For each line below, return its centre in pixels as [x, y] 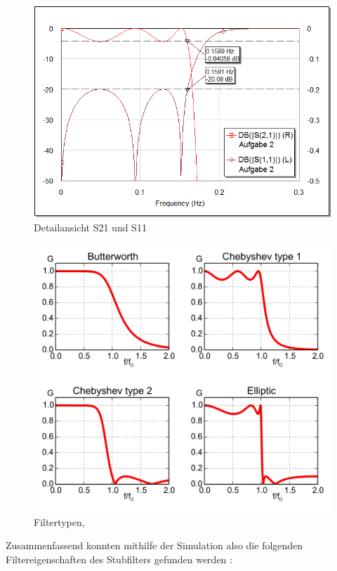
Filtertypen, [59, 521]
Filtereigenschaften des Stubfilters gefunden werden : [119, 559]
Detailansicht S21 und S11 [90, 227]
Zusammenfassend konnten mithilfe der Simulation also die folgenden [154, 545]
